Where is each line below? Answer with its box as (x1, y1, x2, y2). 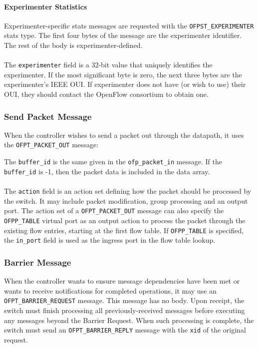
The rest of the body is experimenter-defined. (4, 40, 143, 50)
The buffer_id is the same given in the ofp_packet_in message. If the (4, 156, 222, 167)
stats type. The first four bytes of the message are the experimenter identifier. (4, 30, 242, 40)
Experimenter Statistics (4, 1, 87, 11)
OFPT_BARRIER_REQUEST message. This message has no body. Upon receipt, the (4, 295, 245, 306)
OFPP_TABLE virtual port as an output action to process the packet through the (4, 215, 246, 225)
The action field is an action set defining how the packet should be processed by (4, 186, 252, 196)
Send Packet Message (4, 110, 92, 122)
